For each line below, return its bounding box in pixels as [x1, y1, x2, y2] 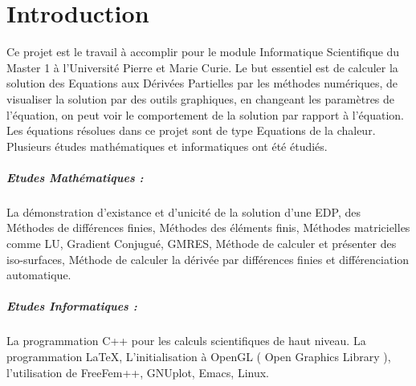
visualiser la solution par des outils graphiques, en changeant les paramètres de [6, 90, 395, 107]
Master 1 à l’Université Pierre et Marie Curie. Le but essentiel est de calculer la [6, 59, 398, 75]
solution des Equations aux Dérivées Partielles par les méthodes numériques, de [6, 75, 398, 91]
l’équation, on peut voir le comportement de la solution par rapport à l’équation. [6, 106, 404, 123]
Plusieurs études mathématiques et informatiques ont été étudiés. [6, 137, 328, 154]
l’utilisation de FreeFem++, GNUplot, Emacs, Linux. [6, 364, 269, 380]
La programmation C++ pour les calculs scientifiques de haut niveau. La [6, 332, 366, 349]
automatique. [6, 266, 71, 283]
